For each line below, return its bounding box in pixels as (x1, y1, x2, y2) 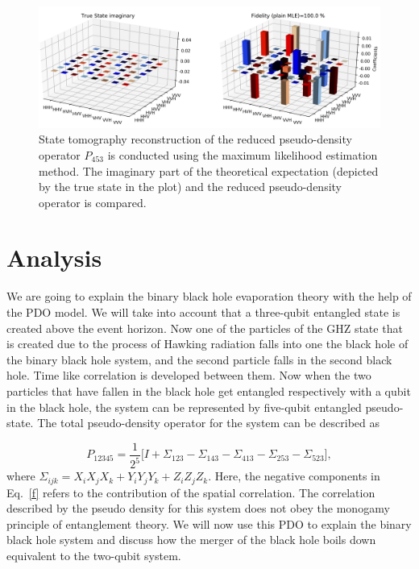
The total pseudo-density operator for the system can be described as (37, 414, 380, 431)
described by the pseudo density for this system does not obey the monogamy (6, 500, 390, 517)
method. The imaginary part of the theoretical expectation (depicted (39, 162, 379, 179)
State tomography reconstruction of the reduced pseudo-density (39, 131, 352, 147)
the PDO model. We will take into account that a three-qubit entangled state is (6, 304, 400, 320)
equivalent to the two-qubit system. (6, 546, 181, 563)
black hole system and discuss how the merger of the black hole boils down (6, 531, 376, 548)
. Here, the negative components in (208, 467, 380, 484)
